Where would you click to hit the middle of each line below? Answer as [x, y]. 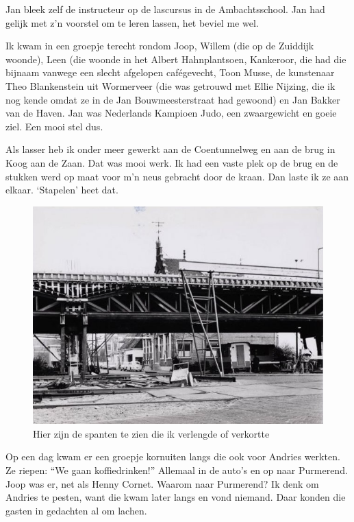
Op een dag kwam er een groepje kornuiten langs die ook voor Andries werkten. [173, 456]
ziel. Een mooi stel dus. [54, 126]
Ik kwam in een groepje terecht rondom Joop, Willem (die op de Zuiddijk [160, 46]
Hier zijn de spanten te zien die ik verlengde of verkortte [151, 433]
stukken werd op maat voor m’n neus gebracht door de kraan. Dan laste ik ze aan [177, 176]
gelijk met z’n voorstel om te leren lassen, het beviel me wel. [132, 22]
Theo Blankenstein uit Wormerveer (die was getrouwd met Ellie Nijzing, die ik [170, 85]
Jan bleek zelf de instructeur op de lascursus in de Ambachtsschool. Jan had [165, 9]
